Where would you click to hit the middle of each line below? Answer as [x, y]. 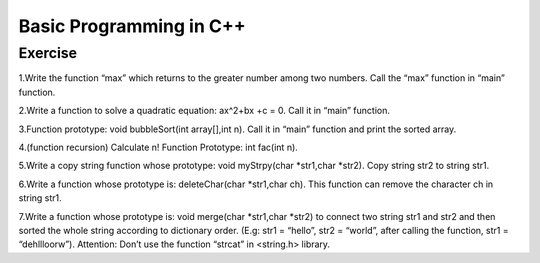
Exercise [48, 53]
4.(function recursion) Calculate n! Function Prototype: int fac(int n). [158, 147]
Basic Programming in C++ [132, 26]
